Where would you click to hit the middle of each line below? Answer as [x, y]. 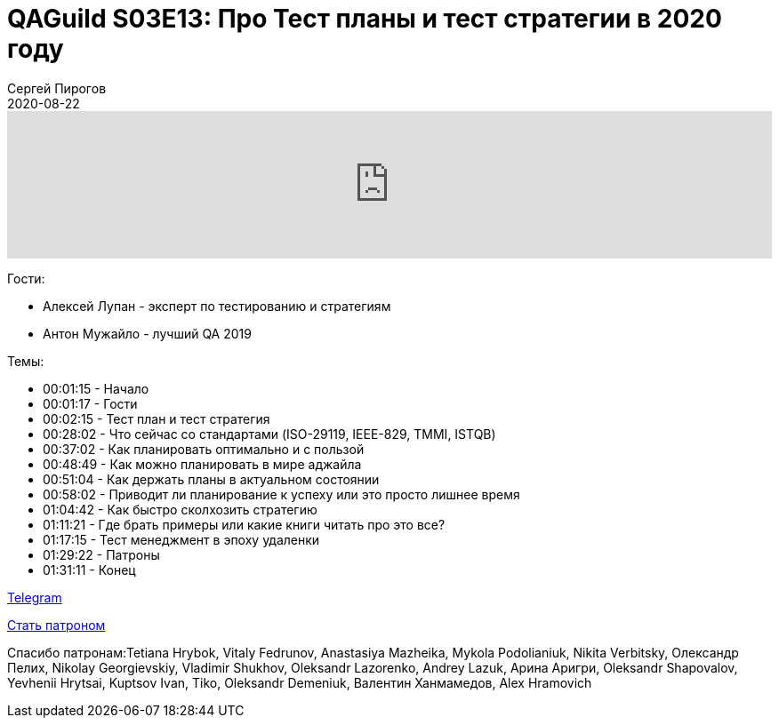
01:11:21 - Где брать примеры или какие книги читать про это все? [244, 524]
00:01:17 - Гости [90, 403]
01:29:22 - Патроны [101, 554]
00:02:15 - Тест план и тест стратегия [157, 418]
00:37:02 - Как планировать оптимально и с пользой [204, 449]
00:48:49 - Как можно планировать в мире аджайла [202, 464]
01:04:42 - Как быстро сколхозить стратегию [180, 509]
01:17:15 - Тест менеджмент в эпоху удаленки [181, 539]
